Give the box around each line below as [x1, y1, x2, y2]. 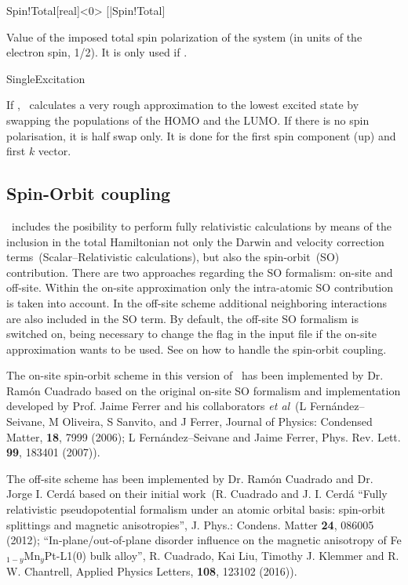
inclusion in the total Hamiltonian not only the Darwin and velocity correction [6, 233, 384, 249]
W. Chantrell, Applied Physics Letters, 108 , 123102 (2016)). [6, 563, 297, 580]
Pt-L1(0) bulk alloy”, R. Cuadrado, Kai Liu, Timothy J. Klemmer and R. [44, 547, 399, 563]
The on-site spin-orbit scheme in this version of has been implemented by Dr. [6, 367, 384, 383]
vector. [38, 143, 71, 159]
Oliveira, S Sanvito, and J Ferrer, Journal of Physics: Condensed [62, 413, 373, 430]
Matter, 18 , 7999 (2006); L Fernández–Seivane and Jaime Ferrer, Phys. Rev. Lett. [6, 428, 401, 445]
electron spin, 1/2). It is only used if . [6, 44, 188, 60]
